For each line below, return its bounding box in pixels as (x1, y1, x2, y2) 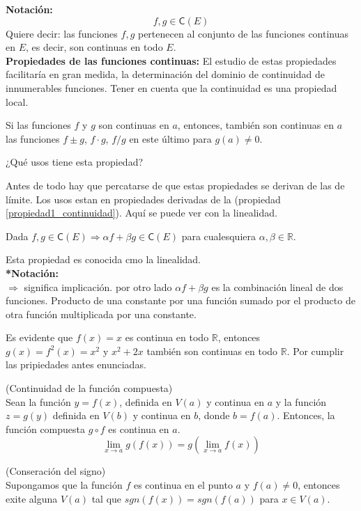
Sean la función (6, 394, 71, 409)
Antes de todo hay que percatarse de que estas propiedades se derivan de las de (6, 178, 345, 192)
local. (6, 94, 29, 109)
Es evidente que (6, 330, 73, 345)
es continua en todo (125, 330, 209, 345)
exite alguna (6, 491, 58, 505)
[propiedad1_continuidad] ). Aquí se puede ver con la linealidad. (6, 205, 277, 220)
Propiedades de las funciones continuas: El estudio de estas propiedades (6, 53, 337, 68)
